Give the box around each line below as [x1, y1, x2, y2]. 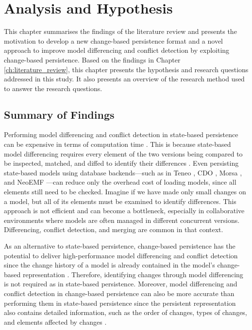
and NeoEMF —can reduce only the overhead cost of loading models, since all [4, 177, 236, 187]
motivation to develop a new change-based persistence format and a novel [4, 35, 223, 46]
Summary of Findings [4, 107, 115, 122]
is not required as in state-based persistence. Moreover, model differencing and [4, 279, 237, 289]
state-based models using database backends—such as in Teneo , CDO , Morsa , [4, 167, 242, 177]
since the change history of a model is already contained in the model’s [4, 260, 215, 270]
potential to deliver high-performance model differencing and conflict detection [4, 250, 238, 260]
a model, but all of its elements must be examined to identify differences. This [4, 196, 236, 206]
